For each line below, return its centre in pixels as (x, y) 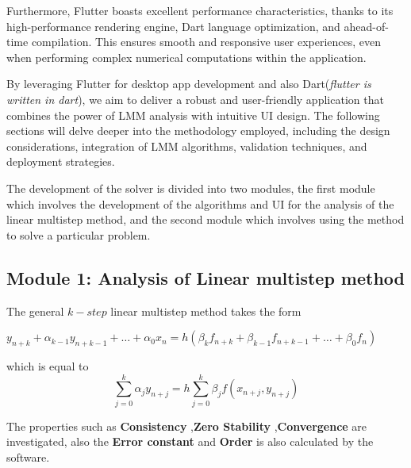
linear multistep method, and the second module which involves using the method (205, 219)
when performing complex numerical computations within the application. (186, 57)
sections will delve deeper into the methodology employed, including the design (198, 130)
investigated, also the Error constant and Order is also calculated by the (190, 441)
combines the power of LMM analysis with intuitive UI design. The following (193, 115)
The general (35, 311)
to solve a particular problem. (79, 234)
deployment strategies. (61, 161)
